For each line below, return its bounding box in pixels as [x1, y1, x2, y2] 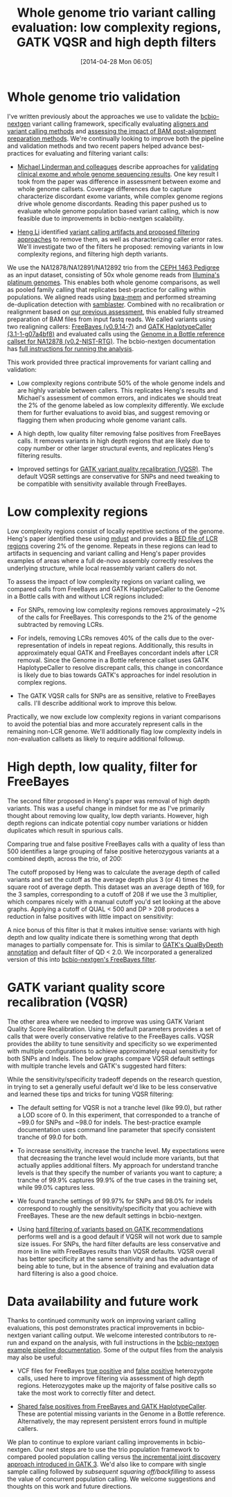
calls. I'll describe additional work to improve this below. [17, 698, 177, 707]
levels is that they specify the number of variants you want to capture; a [17, 1168, 222, 1177]
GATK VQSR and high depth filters [16, 35, 217, 50]
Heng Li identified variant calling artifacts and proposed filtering [17, 227, 200, 236]
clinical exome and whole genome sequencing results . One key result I [17, 170, 219, 178]
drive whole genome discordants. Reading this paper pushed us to [17, 199, 207, 208]
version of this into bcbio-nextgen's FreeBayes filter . [7, 955, 157, 963]
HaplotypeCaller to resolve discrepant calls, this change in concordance [17, 663, 224, 671]
